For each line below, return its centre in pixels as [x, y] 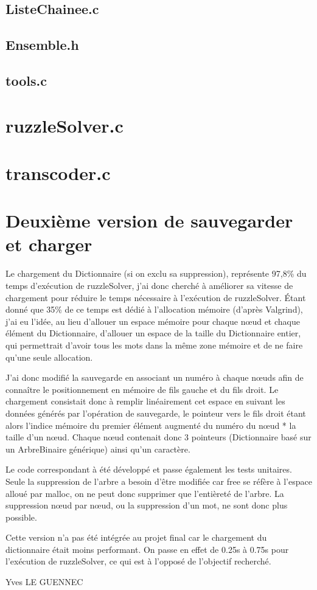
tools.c [26, 80]
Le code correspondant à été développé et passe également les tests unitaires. [149, 469]
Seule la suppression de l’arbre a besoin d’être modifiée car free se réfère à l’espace [159, 481]
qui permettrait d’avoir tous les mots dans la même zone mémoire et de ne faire [154, 345]
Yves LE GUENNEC [44, 582]
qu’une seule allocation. [49, 357]
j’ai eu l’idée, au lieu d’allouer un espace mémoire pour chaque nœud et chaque [153, 321]
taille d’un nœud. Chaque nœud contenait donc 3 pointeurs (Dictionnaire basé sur [158, 437]
